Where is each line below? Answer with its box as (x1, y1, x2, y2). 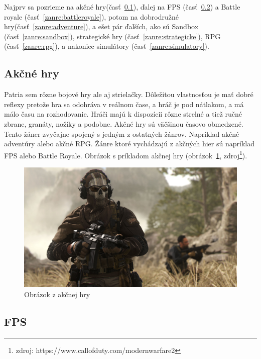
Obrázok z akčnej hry (24, 289, 90, 300)
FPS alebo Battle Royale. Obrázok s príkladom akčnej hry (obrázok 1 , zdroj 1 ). (4, 148, 247, 160)
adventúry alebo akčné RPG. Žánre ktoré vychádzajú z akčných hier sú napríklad (4, 138, 254, 149)
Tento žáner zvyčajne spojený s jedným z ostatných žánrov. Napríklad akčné (4, 128, 239, 139)
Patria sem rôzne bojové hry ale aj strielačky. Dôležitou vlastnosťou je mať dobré (4, 89, 253, 100)
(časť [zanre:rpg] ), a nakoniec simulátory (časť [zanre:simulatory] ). (4, 41, 209, 51)
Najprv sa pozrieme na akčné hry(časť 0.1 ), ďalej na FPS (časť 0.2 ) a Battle (4, 2, 240, 12)
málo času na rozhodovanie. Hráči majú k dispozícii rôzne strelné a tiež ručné (4, 109, 242, 119)
